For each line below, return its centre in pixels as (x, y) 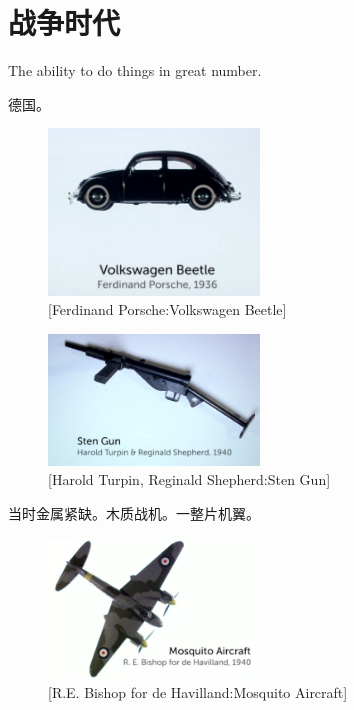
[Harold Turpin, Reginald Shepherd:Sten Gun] (189, 479)
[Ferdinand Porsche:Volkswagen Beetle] (167, 309)
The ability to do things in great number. (135, 70)
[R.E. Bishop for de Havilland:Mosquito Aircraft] (198, 692)
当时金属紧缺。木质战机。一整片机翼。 (134, 513)
